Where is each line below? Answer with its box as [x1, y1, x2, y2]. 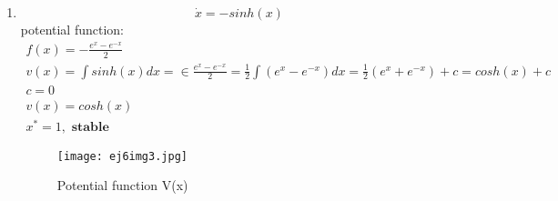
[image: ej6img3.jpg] [56, 149, 188, 163]
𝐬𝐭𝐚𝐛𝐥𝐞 [71, 120, 109, 134]
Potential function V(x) [56, 176, 188, 195]
